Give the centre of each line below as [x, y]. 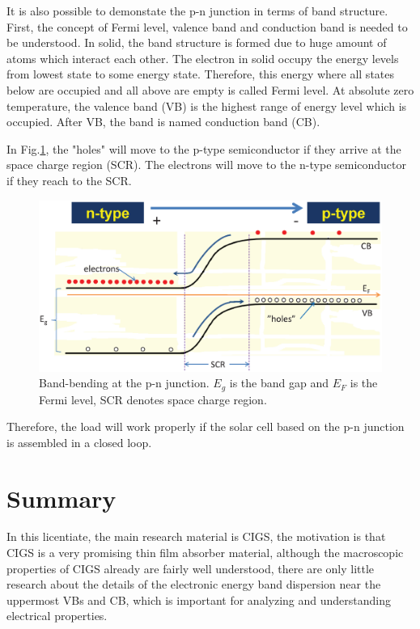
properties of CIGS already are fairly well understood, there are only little [191, 568]
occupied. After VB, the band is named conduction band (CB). [163, 122]
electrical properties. [57, 616]
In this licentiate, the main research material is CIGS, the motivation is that [196, 536]
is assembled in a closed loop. [79, 442]
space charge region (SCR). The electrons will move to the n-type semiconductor [207, 165]
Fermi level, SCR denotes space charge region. [153, 399]
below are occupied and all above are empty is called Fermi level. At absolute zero [210, 89]
